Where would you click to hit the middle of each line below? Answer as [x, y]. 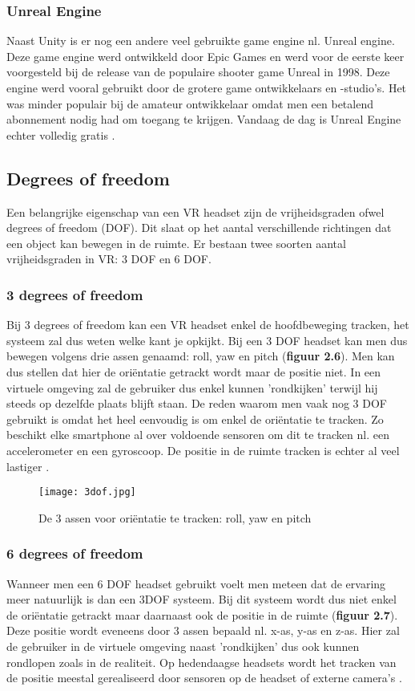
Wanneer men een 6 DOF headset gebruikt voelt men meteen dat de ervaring [196, 583]
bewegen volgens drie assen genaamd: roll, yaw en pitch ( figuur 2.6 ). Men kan [201, 356]
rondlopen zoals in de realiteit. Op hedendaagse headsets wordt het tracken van [201, 662]
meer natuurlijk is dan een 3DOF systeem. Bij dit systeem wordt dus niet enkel [201, 599]
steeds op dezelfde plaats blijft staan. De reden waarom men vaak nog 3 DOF [197, 403]
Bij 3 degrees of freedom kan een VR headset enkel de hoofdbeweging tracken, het [208, 325]
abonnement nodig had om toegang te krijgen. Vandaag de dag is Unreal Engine [204, 119]
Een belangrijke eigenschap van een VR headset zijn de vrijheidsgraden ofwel [195, 211]
